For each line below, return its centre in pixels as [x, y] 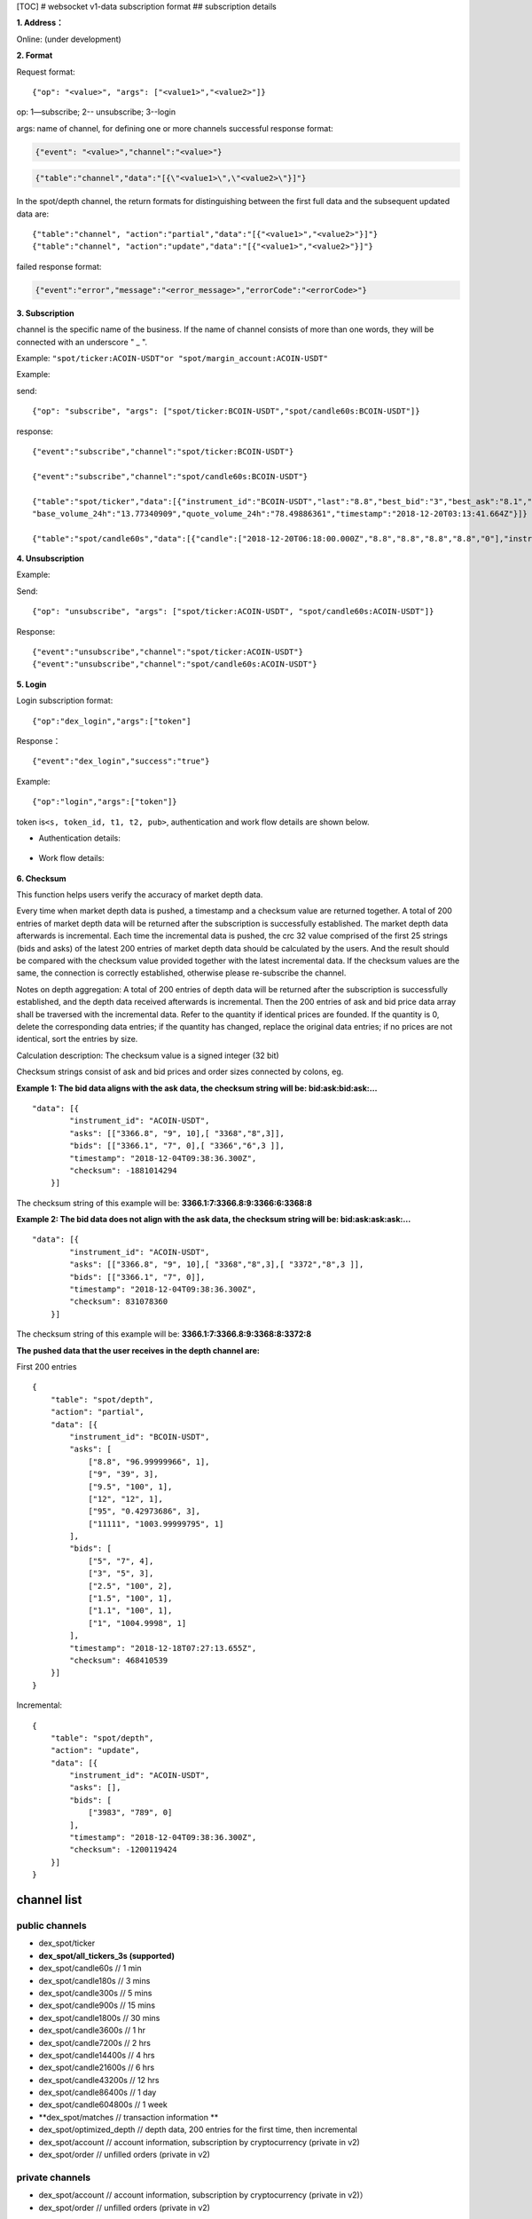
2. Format [35, 55]
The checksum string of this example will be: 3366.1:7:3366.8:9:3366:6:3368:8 [164, 1203]
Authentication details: [80, 838]
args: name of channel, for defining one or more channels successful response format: [175, 128]
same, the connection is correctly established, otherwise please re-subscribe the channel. [181, 973]
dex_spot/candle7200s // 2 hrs [94, 2042]
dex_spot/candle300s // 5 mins [95, 1993]
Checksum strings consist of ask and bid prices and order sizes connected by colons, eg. [180, 1072]
